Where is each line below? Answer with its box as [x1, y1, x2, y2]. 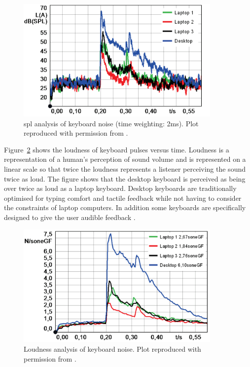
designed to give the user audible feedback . [4, 212, 136, 222]
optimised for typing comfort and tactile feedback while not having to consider [4, 192, 242, 203]
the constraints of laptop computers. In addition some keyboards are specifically [4, 202, 246, 213]
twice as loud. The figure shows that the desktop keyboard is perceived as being [4, 173, 246, 183]
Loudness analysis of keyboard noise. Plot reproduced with [24, 344, 201, 354]
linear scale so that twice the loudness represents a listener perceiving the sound [4, 164, 246, 174]
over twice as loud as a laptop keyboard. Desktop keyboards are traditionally [4, 183, 237, 193]
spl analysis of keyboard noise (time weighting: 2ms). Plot [24, 118, 199, 128]
